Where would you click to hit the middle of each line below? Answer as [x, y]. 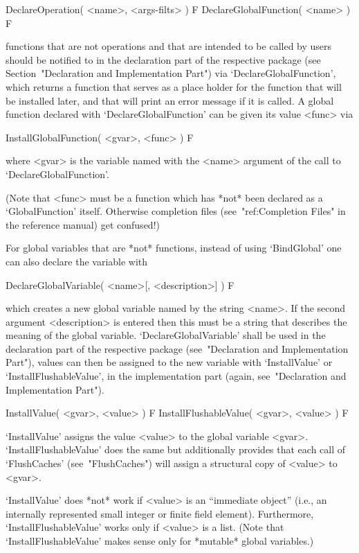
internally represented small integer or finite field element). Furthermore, [160, 513]
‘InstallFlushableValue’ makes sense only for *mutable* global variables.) [160, 541]
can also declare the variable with [77, 261]
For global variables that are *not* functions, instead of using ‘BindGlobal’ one [174, 248]
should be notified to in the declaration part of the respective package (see [163, 59]
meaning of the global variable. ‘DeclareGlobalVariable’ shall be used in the [166, 335]
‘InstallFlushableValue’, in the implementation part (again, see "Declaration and [176, 376]
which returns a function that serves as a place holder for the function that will [174, 86]
